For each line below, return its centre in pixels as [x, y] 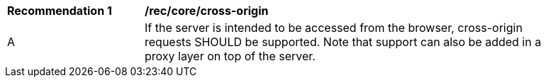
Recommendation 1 [60, 11]
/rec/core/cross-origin [207, 11]
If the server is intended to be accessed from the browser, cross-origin [334, 28]
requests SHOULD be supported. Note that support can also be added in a [343, 42]
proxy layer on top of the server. [230, 56]
